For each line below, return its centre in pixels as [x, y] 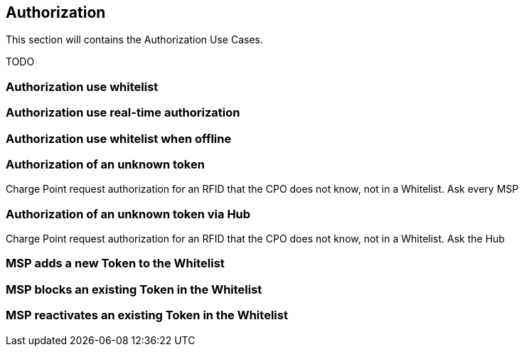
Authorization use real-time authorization [123, 113]
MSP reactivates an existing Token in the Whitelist [147, 315]
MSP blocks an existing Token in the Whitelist [134, 289]
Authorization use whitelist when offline [119, 138]
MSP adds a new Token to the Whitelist [115, 263]
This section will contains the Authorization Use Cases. [134, 40]
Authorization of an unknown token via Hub [128, 214]
